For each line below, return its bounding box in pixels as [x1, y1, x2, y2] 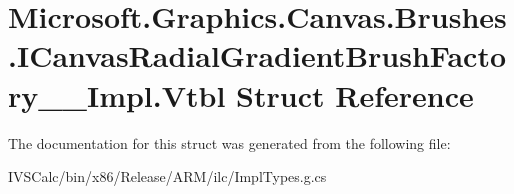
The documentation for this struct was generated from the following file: [8, 132, 451, 153]
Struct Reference [236, 74, 474, 115]
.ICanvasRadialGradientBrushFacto [8, 35, 507, 76]
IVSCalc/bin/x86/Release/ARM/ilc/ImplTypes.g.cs [8, 166, 327, 187]
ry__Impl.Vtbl [8, 74, 226, 115]
